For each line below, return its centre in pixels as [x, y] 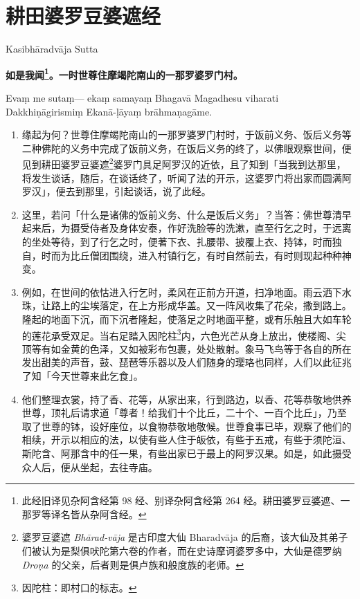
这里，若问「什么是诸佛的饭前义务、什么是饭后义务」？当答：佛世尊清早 [187, 214]
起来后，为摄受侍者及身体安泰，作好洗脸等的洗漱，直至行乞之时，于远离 [187, 228]
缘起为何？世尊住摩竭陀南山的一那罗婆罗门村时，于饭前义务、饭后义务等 [187, 135]
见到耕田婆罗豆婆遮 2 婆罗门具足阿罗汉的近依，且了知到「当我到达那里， [184, 163]
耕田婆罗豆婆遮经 [83, 16]
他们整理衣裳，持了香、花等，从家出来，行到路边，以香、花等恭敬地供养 [187, 399]
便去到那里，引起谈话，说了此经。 [133, 191]
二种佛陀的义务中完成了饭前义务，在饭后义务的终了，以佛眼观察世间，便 [187, 148]
